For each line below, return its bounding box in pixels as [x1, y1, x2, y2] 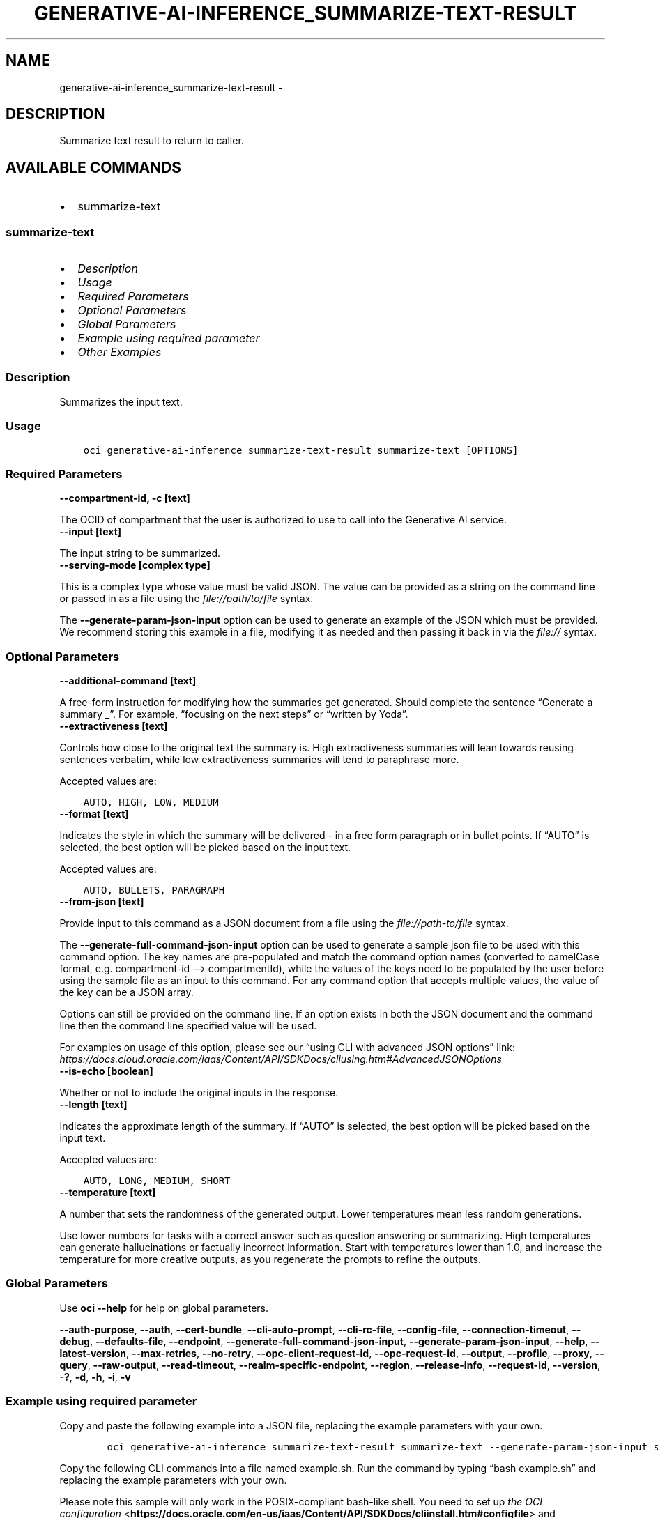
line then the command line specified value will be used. [59, 1020, 317, 1032]
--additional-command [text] [59, 675, 197, 687]
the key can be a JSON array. [59, 986, 194, 999]
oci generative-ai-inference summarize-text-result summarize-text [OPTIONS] [83, 444, 519, 456]
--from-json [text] [59, 896, 144, 908]
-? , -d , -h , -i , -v [59, 1370, 131, 1383]
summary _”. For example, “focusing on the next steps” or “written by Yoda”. [59, 708, 408, 721]
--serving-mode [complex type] [59, 559, 211, 572]
